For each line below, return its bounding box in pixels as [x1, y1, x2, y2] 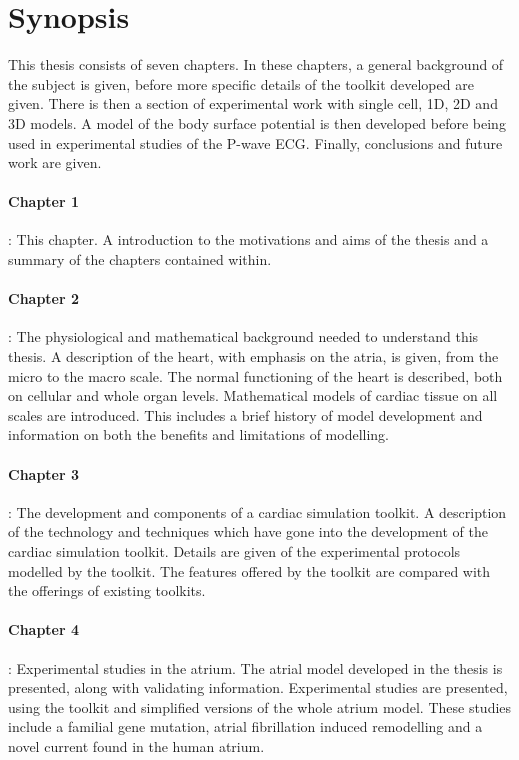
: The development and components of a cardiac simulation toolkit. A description [8, 501, 507, 522]
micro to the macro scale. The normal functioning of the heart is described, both [8, 365, 503, 386]
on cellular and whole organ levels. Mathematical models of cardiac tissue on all [8, 385, 498, 406]
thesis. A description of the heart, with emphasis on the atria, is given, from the [8, 346, 499, 367]
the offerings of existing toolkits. [8, 580, 206, 601]
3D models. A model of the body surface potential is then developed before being [8, 112, 506, 133]
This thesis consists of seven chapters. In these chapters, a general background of [8, 54, 504, 75]
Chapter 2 [8, 288, 80, 309]
